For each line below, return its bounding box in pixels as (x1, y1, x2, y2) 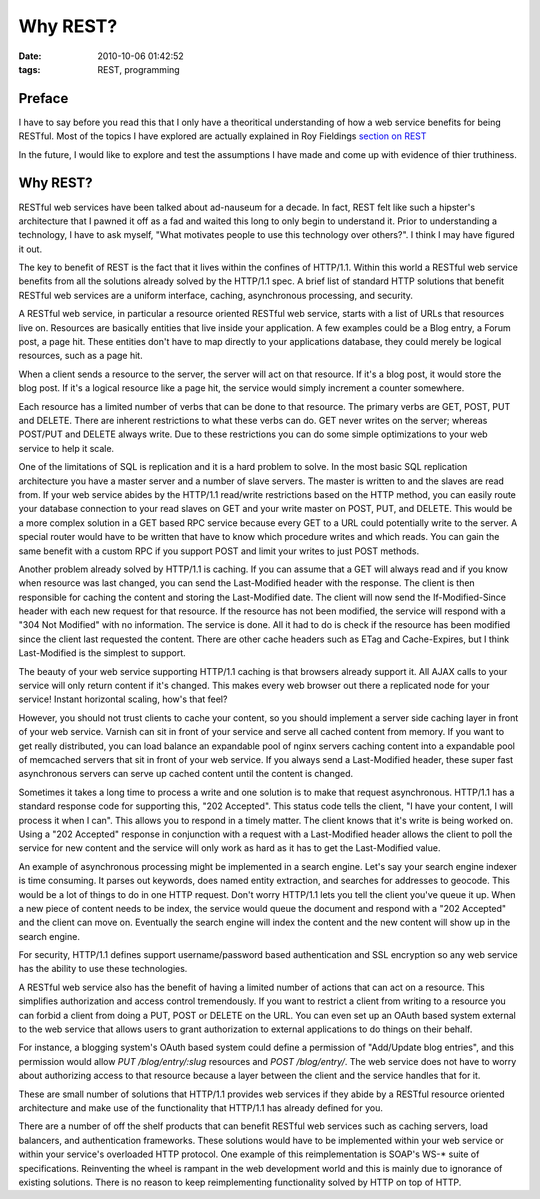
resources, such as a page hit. (18, 350, 144, 362)
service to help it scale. (18, 442, 115, 454)
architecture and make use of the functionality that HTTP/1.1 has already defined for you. (18, 1101, 384, 1114)
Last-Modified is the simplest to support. (18, 647, 186, 659)
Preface (18, 90, 69, 107)
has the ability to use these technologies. (18, 963, 188, 975)
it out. (18, 243, 43, 255)
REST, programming (97, 63, 180, 75)
